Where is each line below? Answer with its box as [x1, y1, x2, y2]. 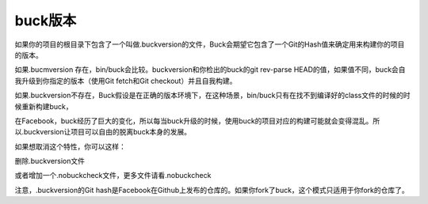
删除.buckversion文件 [14, 157, 86, 166]
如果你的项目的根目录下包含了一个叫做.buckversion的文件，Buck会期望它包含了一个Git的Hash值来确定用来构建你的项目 [14, 40, 405, 49]
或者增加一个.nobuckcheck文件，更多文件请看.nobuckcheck [14, 171, 212, 180]
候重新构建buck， [14, 101, 73, 111]
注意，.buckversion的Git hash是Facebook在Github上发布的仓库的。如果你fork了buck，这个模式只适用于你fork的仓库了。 [14, 185, 409, 195]
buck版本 [14, 12, 77, 29]
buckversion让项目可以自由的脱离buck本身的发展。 [24, 127, 192, 137]
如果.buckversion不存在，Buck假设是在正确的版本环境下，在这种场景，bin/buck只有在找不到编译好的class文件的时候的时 [14, 91, 411, 100]
